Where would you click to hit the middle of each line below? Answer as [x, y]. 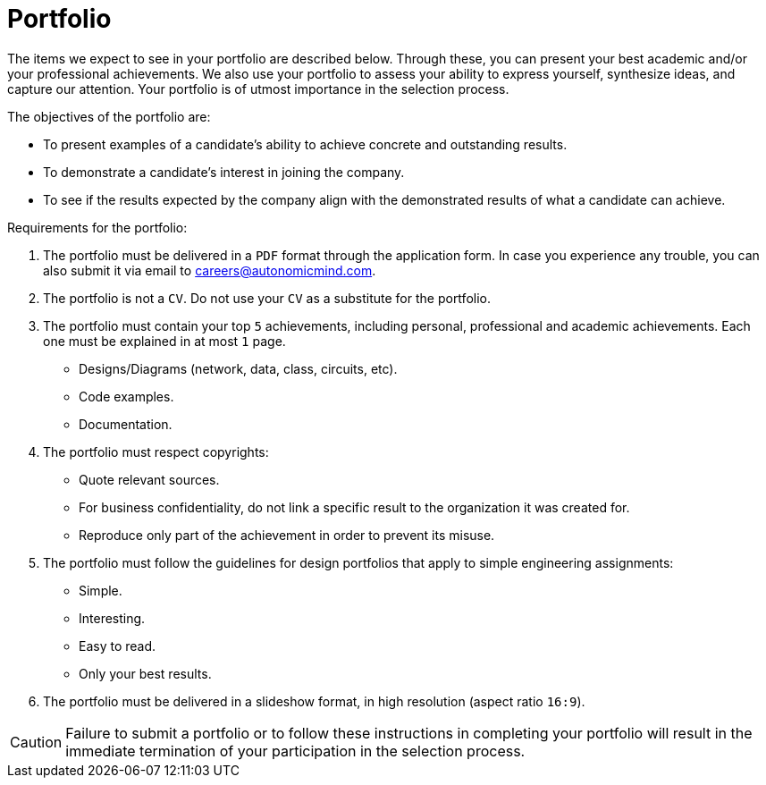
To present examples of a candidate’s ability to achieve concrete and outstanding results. [305, 144]
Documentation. [126, 424]
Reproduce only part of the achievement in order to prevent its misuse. [287, 535]
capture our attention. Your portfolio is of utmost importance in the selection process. [258, 89]
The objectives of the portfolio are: [109, 116]
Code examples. [126, 396]
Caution [36, 742]
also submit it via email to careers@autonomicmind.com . [210, 270]
